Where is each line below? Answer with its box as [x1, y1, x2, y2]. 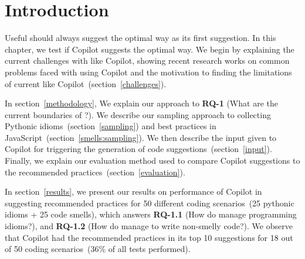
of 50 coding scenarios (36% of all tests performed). [5, 243, 191, 255]
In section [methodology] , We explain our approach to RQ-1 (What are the [5, 97, 278, 109]
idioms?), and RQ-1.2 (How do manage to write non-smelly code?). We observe [5, 220, 293, 232]
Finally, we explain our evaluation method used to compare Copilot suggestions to [5, 154, 300, 167]
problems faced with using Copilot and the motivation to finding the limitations [5, 65, 292, 78]
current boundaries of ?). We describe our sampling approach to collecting [5, 108, 271, 120]
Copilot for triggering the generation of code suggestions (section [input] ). [5, 143, 272, 155]
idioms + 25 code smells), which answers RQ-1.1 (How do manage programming [5, 208, 297, 220]
